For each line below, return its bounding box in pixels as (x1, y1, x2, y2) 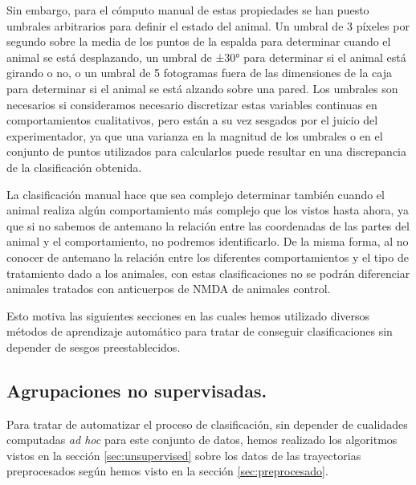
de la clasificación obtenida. (6, 158, 142, 175)
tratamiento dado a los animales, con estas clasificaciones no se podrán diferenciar (6, 264, 410, 281)
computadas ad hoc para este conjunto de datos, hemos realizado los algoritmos (6, 431, 398, 448)
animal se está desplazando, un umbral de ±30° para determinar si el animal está (6, 48, 406, 65)
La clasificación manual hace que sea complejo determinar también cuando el (6, 185, 385, 202)
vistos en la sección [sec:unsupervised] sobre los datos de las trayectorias (6, 446, 361, 463)
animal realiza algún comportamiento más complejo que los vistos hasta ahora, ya (6, 202, 409, 218)
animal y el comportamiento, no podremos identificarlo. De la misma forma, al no (6, 233, 409, 250)
